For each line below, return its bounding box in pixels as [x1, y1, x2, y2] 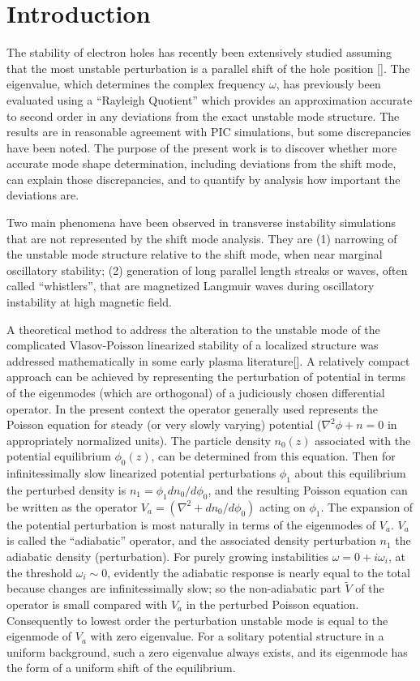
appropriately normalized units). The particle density [6, 431, 271, 448]
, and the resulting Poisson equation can [208, 481, 408, 498]
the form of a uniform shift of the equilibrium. [6, 659, 236, 676]
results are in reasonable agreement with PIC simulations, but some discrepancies [6, 123, 412, 140]
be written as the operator [6, 498, 138, 515]
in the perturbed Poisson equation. [186, 595, 359, 612]
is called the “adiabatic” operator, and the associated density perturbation [6, 532, 376, 549]
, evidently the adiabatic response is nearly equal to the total [107, 563, 410, 580]
